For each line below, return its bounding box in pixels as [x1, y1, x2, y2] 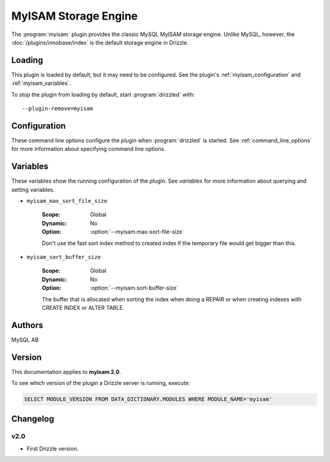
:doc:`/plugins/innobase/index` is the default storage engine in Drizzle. [11, 38, 189, 46]
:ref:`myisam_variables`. [11, 79, 71, 87]
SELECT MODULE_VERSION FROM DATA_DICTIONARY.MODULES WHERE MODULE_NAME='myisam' [24, 396, 273, 403]
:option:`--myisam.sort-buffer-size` [90, 284, 178, 291]
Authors [11, 320, 43, 330]
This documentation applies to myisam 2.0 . [11, 368, 122, 375]
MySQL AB [11, 336, 39, 343]
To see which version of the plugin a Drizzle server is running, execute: [11, 380, 191, 387]
